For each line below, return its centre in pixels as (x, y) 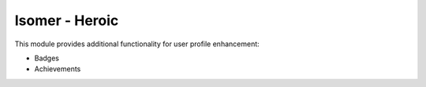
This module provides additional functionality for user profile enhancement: (137, 44)
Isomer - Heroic (67, 20)
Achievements (58, 69)
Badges (47, 58)
